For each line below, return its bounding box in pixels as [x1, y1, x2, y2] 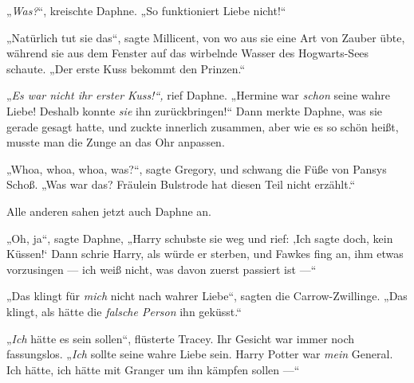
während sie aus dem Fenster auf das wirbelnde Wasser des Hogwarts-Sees [6, 45, 369, 61]
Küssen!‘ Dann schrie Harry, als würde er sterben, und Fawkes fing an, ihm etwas [6, 245, 404, 262]
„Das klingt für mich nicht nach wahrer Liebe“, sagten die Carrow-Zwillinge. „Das [6, 287, 408, 304]
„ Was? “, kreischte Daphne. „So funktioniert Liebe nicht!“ [6, 2, 286, 18]
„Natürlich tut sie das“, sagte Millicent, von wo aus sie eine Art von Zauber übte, [6, 29, 405, 45]
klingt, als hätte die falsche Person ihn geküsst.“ [6, 303, 242, 319]
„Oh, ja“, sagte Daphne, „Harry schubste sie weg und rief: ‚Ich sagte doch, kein [6, 229, 393, 246]
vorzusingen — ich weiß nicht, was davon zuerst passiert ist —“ [6, 260, 317, 277]
